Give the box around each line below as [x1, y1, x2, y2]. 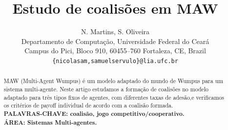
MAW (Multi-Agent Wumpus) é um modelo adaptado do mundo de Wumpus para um [3, 77, 224, 85]
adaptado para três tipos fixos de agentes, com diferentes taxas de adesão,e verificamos [3, 93, 224, 101]
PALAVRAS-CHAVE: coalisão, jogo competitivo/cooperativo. [3, 109, 185, 118]
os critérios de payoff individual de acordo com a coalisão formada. [3, 101, 173, 109]
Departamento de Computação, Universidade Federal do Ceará [21, 36, 209, 46]
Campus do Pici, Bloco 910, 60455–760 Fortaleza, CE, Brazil [24, 45, 206, 56]
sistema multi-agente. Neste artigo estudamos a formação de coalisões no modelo [3, 85, 209, 93]
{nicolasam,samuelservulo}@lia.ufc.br [52, 57, 178, 65]
